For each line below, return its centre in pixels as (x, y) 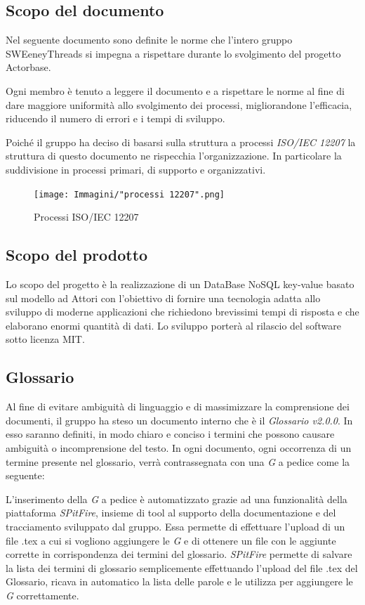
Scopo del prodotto (77, 255)
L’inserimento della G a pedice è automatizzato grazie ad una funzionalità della (177, 499)
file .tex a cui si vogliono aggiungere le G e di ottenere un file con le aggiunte (171, 540)
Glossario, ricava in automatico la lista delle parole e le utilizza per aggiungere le (179, 581)
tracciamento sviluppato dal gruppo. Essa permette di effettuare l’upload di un (175, 526)
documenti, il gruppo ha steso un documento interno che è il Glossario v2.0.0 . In (179, 420)
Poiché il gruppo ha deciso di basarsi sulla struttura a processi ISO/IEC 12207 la (181, 142)
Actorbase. (28, 67)
